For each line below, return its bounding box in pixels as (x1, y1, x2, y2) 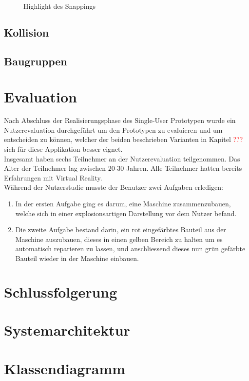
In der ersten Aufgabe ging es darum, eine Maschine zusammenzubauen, (15, 199, 231, 209)
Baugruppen (4, 53, 67, 68)
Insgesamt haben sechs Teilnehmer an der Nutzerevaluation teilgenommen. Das (4, 153, 240, 163)
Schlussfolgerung (4, 281, 117, 301)
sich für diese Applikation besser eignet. (4, 144, 123, 154)
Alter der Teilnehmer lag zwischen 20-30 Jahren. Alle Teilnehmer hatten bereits (4, 163, 242, 173)
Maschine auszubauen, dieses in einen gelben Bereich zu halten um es (15, 234, 223, 244)
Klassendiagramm (4, 358, 126, 378)
